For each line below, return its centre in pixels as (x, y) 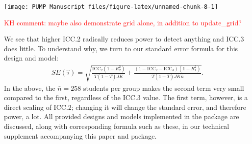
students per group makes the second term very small (164, 88)
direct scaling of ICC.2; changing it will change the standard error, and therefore (125, 107)
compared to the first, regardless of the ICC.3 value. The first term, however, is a (126, 97)
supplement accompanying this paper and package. (80, 135)
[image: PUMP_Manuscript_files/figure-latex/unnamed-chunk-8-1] (111, 7)
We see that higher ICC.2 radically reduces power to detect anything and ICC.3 (124, 39)
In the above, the (30, 88)
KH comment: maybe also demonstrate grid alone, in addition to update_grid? (123, 22)
